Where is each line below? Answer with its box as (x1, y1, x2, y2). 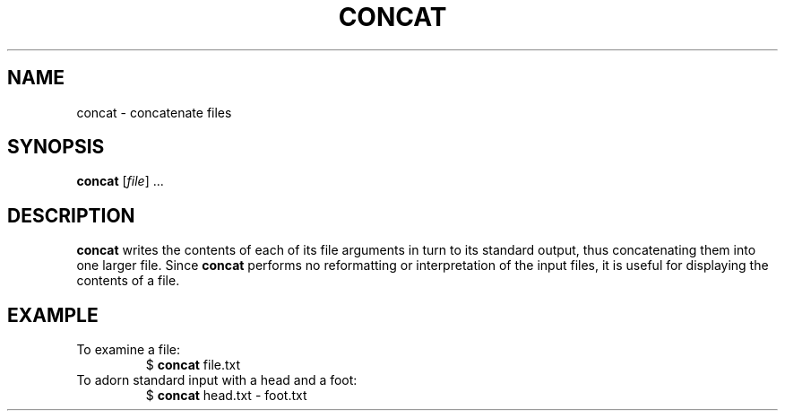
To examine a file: (76, 342, 180, 358)
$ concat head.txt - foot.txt (145, 388, 307, 404)
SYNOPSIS (7, 135, 105, 159)
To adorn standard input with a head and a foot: (76, 372, 358, 388)
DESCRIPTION (7, 204, 135, 227)
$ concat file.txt (145, 357, 241, 373)
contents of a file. (76, 273, 180, 289)
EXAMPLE (7, 303, 99, 327)
